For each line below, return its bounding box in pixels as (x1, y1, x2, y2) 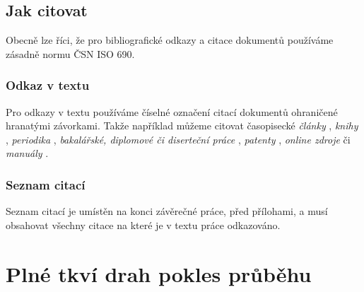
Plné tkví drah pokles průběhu (6, 259, 312, 288)
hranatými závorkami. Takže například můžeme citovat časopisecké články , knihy (6, 118, 358, 133)
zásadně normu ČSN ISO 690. (6, 46, 135, 61)
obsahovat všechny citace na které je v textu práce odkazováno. (6, 217, 281, 232)
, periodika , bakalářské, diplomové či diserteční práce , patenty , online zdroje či (6, 132, 351, 146)
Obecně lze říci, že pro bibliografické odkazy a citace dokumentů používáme (6, 33, 334, 47)
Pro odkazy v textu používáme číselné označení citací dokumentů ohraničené (6, 104, 338, 119)
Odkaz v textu (6, 76, 90, 94)
